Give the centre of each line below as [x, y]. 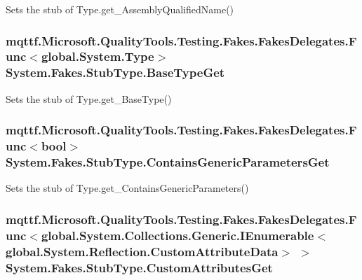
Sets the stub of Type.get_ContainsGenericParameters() [127, 188]
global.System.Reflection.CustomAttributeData [142, 251]
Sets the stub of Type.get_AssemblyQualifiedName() [120, 9]
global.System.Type [98, 56]
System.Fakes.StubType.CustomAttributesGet [139, 267]
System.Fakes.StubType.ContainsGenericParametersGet [168, 162]
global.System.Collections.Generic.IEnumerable [177, 235]
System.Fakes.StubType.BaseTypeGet [115, 72]
